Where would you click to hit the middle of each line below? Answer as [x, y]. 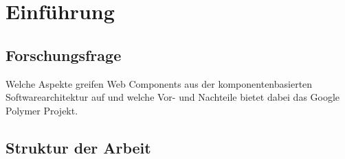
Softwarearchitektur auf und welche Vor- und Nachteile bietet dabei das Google [173, 97]
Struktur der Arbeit [78, 147]
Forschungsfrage [64, 54]
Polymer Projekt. [42, 110]
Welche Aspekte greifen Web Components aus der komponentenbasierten [159, 83]
